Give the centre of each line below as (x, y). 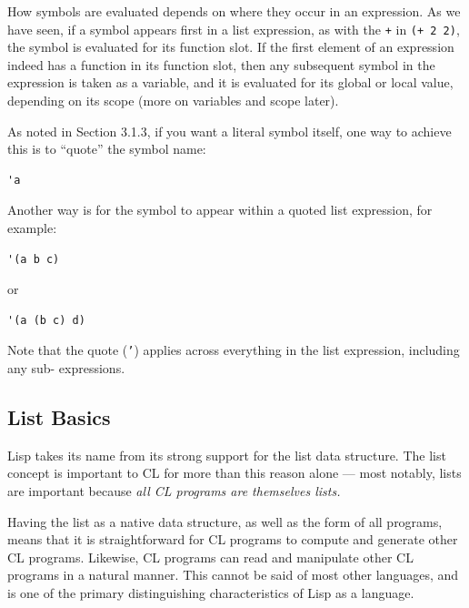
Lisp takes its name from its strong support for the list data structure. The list (227, 455)
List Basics (59, 417)
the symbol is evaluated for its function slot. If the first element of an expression (231, 47)
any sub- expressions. (66, 368)
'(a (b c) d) (46, 320)
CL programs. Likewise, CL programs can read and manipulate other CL (210, 557)
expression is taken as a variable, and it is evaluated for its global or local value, (230, 82)
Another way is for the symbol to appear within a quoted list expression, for (220, 210)
